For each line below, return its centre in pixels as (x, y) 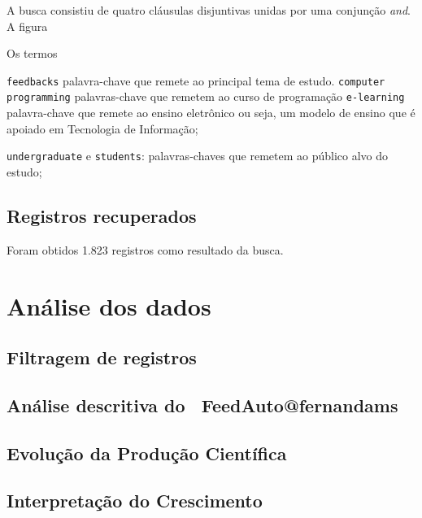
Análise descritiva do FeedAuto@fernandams (202, 405)
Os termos (32, 53)
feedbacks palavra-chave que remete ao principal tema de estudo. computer (196, 80)
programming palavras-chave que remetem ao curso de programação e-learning (206, 96)
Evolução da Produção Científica (147, 453)
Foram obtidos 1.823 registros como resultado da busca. (145, 249)
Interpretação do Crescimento (135, 501)
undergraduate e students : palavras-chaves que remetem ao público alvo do (198, 156)
